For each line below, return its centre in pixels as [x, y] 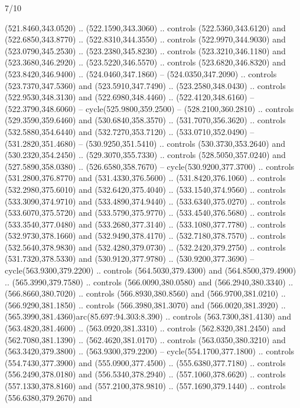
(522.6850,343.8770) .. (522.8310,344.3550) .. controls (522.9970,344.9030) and [145, 39]
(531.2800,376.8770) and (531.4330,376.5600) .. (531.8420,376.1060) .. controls [145, 178]
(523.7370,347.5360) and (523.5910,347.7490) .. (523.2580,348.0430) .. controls [145, 85]
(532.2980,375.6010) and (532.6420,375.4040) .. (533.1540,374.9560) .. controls [145, 189]
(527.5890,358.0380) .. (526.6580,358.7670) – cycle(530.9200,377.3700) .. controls [150, 166]
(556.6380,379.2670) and [48, 397]
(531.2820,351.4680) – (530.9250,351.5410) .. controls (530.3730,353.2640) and [145, 143]
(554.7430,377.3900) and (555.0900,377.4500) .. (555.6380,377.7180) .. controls [145, 362]
